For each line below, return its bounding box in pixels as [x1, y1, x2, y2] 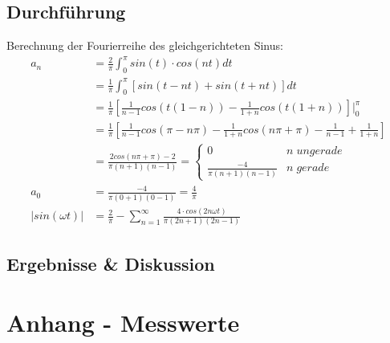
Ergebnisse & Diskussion [6, 251, 215, 276]
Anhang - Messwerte [6, 306, 240, 339]
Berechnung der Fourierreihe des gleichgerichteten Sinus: [6, 37, 283, 54]
